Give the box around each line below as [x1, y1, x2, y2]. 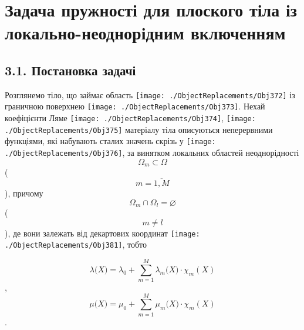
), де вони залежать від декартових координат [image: [5, 226, 200, 239]
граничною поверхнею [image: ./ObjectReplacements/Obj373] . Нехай [5, 100, 265, 112]
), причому [5, 186, 43, 199]
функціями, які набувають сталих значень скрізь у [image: [5, 135, 216, 147]
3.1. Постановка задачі [5, 61, 136, 79]
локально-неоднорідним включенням [5, 21, 286, 45]
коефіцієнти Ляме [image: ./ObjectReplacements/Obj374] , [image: [5, 112, 256, 124]
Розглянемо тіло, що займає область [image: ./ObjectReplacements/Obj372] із [5, 88, 295, 101]
